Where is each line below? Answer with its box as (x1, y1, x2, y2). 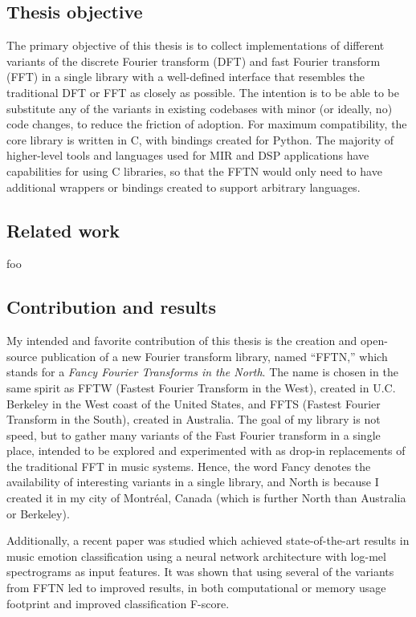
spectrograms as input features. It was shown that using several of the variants (6, 563, 394, 580)
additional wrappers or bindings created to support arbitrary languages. (6, 178, 361, 195)
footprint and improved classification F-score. (6, 595, 230, 611)
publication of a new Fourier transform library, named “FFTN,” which (40, 347, 388, 364)
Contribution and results (6, 294, 216, 319)
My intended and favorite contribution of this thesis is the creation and (6, 332, 357, 349)
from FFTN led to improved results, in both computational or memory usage (6, 579, 386, 596)
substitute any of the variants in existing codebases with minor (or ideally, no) (6, 99, 393, 116)
